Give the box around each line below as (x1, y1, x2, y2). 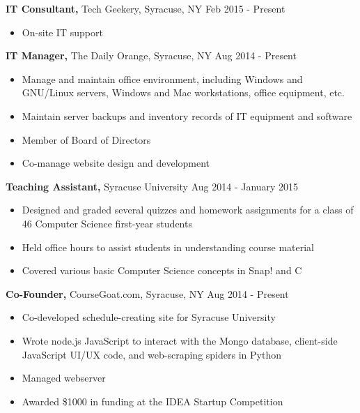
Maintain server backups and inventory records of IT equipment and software (22, 108, 352, 123)
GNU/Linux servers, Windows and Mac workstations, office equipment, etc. (22, 85, 345, 100)
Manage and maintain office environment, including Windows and (22, 71, 303, 86)
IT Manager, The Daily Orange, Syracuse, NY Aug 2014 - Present (6, 48, 297, 63)
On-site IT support (22, 24, 103, 39)
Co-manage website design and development (22, 156, 210, 170)
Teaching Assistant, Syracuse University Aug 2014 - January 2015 (6, 179, 299, 193)
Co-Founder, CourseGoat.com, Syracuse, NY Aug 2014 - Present (6, 286, 289, 301)
